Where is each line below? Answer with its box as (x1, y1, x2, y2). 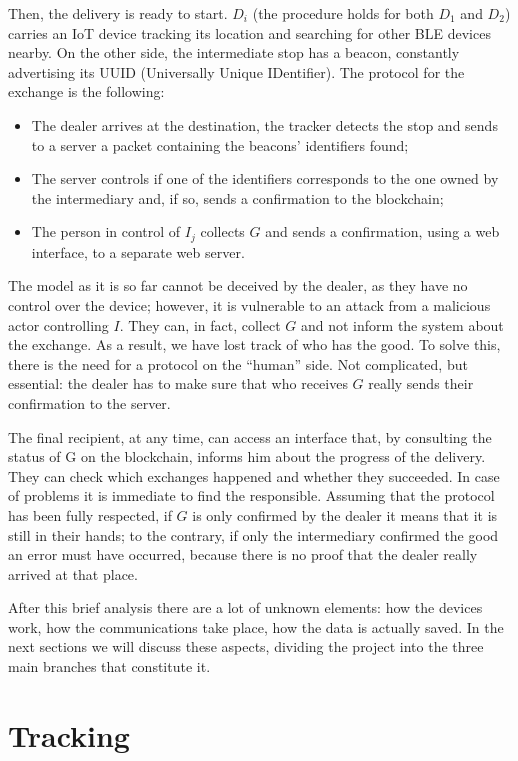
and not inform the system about (300, 314, 504, 335)
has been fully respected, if (8, 504, 172, 525)
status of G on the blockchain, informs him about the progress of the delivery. (8, 446, 486, 467)
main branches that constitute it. (8, 656, 211, 677)
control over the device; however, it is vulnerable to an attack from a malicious (8, 294, 491, 315)
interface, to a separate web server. (31, 241, 245, 262)
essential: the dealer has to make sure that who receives (8, 373, 348, 394)
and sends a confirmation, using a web (265, 221, 500, 242)
